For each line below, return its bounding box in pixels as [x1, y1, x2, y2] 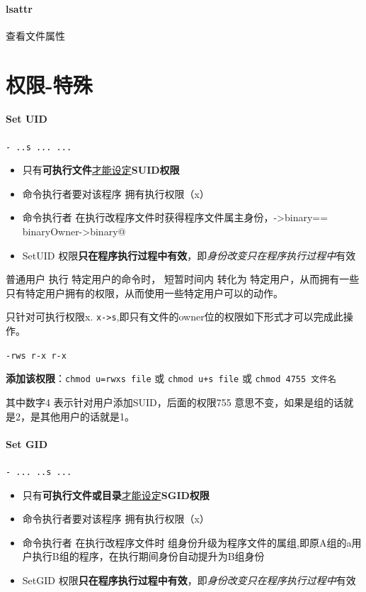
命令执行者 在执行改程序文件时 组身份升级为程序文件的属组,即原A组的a [22, 535, 352, 549]
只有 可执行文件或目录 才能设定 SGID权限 [22, 487, 210, 502]
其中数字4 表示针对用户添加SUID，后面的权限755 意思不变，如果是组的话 [6, 394, 344, 409]
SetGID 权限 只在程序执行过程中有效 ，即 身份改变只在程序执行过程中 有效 [22, 572, 356, 587]
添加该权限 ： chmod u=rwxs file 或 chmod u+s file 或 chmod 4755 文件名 [6, 371, 337, 386]
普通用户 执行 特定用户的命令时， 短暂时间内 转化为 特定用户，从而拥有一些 [6, 272, 360, 286]
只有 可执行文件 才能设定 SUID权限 [22, 162, 180, 177]
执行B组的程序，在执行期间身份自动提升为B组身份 [32, 549, 265, 564]
